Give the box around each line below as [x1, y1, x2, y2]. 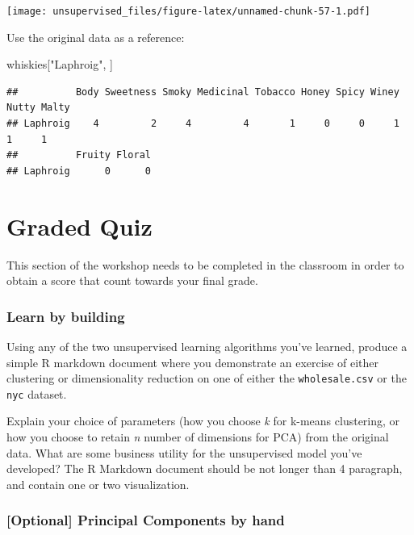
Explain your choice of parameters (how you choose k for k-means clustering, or [6, 412, 400, 429]
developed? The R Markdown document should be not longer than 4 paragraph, [6, 460, 403, 477]
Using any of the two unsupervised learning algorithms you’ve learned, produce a [6, 337, 408, 354]
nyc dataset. [6, 385, 67, 402]
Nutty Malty [6, 102, 70, 114]
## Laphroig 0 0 [6, 165, 151, 177]
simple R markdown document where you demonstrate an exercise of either [6, 353, 379, 370]
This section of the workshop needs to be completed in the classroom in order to [6, 256, 404, 273]
